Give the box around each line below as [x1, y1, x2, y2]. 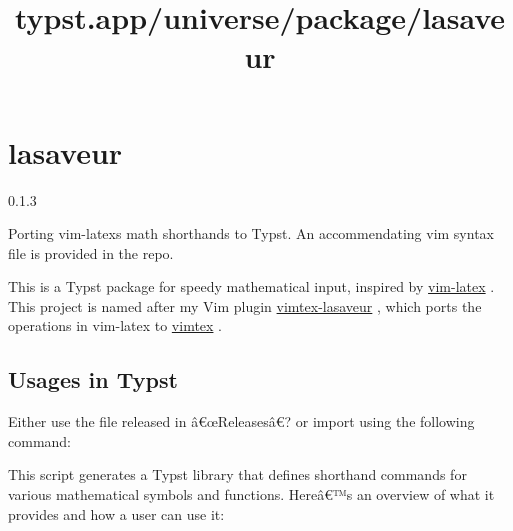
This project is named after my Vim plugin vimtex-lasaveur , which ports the [8, 295, 482, 316]
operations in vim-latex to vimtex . [8, 315, 223, 336]
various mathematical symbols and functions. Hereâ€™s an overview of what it [8, 484, 495, 505]
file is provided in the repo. [8, 242, 174, 263]
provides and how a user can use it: [8, 503, 225, 524]
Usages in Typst [8, 364, 178, 395]
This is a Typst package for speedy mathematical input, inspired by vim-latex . [8, 276, 495, 297]
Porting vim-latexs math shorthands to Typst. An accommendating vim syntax [8, 223, 494, 244]
